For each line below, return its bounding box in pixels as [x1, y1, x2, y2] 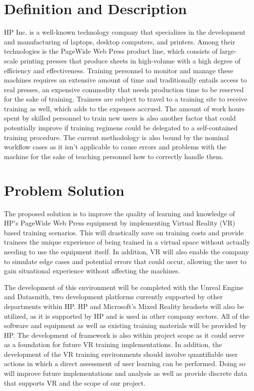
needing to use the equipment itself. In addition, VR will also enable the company [4, 246, 249, 256]
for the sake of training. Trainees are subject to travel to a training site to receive [4, 94, 248, 104]
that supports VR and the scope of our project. [4, 377, 146, 388]
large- [219, 46, 237, 56]
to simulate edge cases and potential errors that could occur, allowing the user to [4, 256, 247, 266]
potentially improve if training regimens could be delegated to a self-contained [4, 123, 238, 133]
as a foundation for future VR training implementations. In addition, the [4, 339, 222, 350]
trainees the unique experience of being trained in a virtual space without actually [4, 237, 250, 247]
